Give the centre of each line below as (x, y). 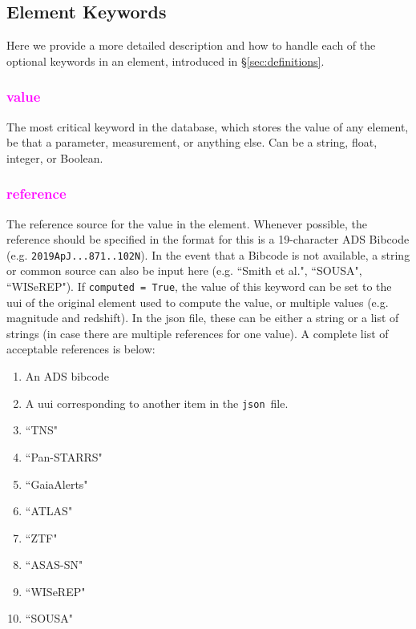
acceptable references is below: (81, 349)
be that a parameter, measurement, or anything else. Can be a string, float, (192, 142)
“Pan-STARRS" (64, 456)
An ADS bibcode (67, 376)
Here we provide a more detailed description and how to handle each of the (191, 45)
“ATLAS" (49, 511)
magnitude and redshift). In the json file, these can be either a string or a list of (203, 318)
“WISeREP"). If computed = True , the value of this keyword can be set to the (199, 286)
